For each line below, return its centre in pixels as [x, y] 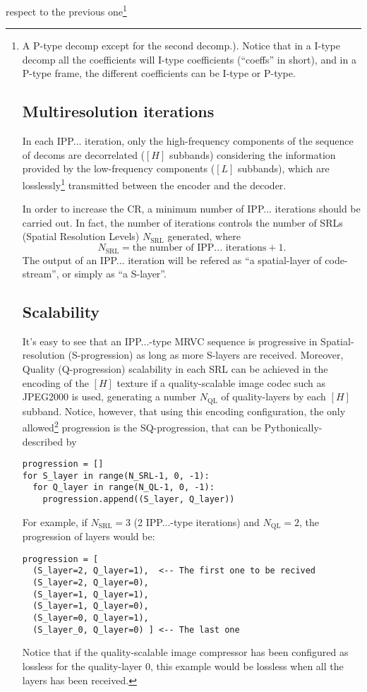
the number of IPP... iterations [199, 248]
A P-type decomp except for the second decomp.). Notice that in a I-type [181, 46]
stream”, [41, 274]
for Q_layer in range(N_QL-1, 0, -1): [124, 488]
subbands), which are [284, 168]
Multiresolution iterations [118, 111]
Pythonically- [293, 427]
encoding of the [55, 382]
